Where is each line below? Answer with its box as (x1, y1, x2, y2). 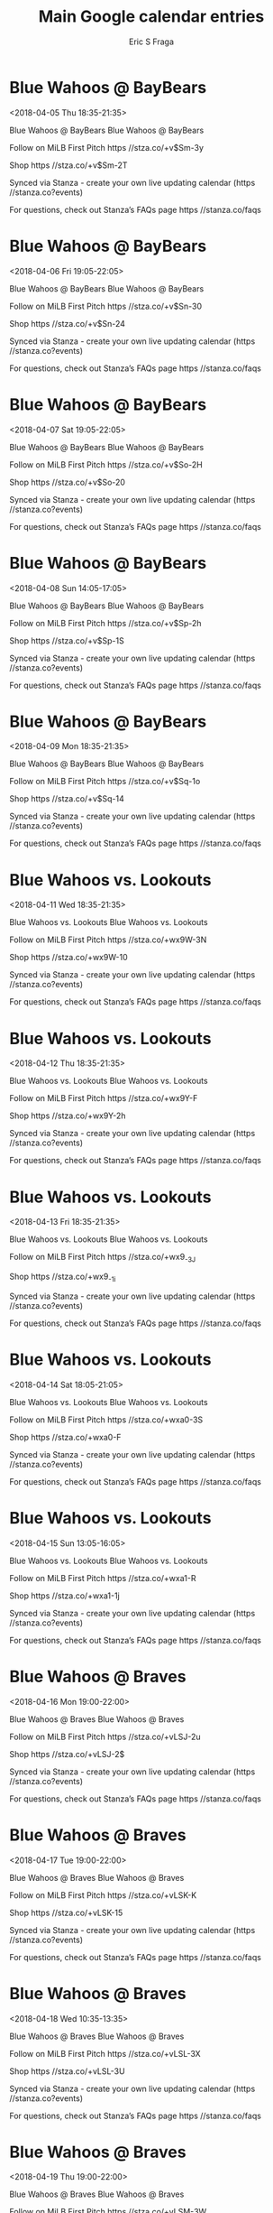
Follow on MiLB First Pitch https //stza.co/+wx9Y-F (9, 1093, 198, 1104)
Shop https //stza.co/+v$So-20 (9, 477, 126, 487)
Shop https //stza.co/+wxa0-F (9, 1431, 122, 1442)
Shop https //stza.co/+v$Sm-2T (9, 160, 128, 171)
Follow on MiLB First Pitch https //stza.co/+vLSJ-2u (9, 1731, 201, 1742)
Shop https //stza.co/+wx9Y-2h (9, 1110, 126, 1121)
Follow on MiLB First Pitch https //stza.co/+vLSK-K (9, 1889, 197, 1901)
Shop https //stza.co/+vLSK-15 (9, 1907, 123, 1918)
